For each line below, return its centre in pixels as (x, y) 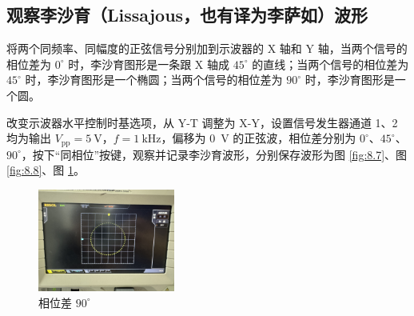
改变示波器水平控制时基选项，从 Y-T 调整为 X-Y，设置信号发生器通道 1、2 (202, 122)
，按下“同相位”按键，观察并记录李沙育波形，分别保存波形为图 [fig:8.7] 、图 (214, 154)
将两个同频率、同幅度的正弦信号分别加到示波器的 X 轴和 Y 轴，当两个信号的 (207, 48)
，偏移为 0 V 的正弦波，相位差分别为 (259, 138)
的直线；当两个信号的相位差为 (330, 64)
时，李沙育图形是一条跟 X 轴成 (149, 64)
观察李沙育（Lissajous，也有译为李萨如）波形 (187, 15)
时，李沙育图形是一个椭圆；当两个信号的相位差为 (154, 80)
